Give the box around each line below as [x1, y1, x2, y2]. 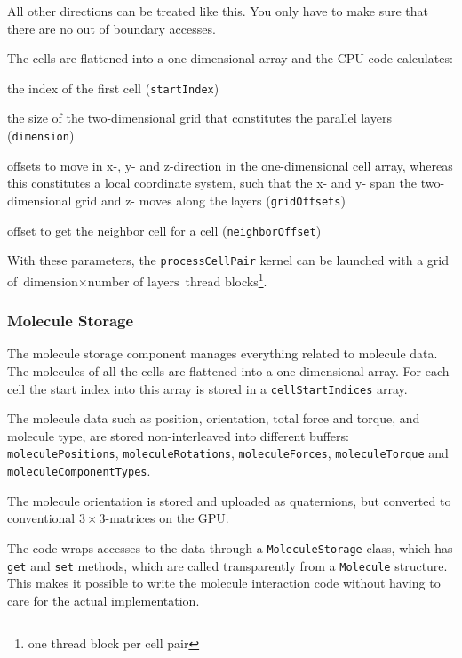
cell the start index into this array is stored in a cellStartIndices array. [7, 379, 408, 397]
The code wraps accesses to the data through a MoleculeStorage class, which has [7, 538, 453, 557]
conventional [7, 509, 76, 527]
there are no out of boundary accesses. [7, 19, 216, 37]
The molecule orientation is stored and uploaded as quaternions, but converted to [7, 491, 451, 510]
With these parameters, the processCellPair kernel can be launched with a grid [7, 251, 449, 269]
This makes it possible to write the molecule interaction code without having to [7, 574, 441, 592]
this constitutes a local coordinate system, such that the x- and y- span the [7, 173, 417, 192]
